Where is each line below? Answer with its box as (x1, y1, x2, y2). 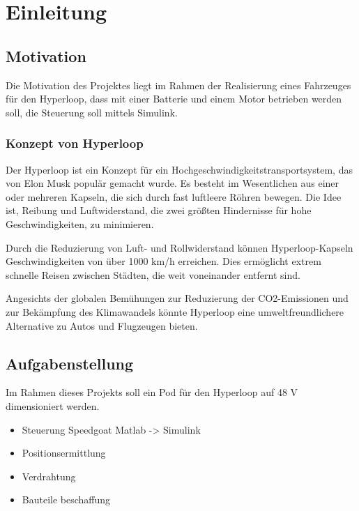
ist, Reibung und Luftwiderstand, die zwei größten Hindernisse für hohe (6, 203, 312, 218)
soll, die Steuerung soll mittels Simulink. (6, 105, 178, 119)
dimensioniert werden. (6, 398, 100, 413)
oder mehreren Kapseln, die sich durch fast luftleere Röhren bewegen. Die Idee (6, 189, 342, 204)
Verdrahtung (22, 468, 76, 483)
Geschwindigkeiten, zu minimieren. (6, 216, 154, 231)
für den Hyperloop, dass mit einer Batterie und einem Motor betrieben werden (6, 91, 342, 106)
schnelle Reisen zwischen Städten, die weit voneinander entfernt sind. (6, 267, 300, 282)
